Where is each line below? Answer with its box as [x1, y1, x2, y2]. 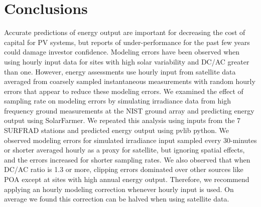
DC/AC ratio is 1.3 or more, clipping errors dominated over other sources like [4, 164, 243, 174]
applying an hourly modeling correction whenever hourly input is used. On [4, 183, 234, 194]
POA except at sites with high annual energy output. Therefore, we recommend [4, 174, 249, 184]
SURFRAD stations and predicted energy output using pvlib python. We [4, 125, 229, 135]
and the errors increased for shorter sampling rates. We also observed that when [4, 154, 250, 164]
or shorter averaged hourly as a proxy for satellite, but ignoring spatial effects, [4, 144, 245, 155]
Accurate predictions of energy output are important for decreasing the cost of [4, 27, 245, 37]
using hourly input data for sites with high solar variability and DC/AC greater [4, 56, 249, 66]
